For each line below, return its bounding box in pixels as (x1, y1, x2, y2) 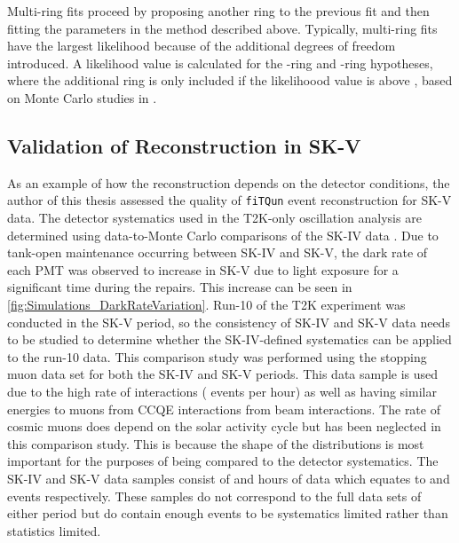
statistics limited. (7, 521, 101, 539)
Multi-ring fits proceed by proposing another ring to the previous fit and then (7, 2, 430, 20)
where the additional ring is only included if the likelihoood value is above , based (7, 71, 453, 90)
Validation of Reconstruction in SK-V (7, 131, 361, 159)
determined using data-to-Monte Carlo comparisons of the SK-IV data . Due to (7, 225, 439, 244)
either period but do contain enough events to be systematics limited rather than (7, 504, 448, 523)
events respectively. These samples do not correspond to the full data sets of (7, 486, 422, 505)
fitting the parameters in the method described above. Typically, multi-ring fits (7, 19, 438, 37)
